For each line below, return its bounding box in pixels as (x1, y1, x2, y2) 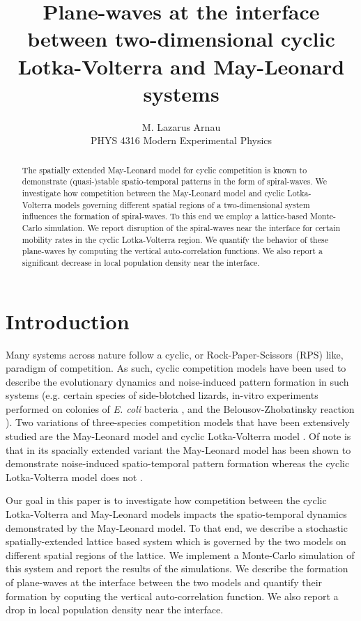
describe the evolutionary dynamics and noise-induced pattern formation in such (6, 374, 349, 388)
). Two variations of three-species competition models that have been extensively (6, 415, 350, 430)
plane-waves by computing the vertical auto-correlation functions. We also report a (22, 245, 323, 257)
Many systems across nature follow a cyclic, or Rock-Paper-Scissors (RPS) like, (6, 347, 344, 361)
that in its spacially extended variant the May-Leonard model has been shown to (6, 442, 351, 457)
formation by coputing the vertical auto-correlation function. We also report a (6, 588, 339, 603)
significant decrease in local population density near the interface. (22, 256, 260, 268)
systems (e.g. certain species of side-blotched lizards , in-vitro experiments (6, 388, 318, 402)
